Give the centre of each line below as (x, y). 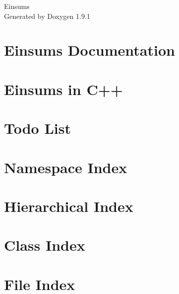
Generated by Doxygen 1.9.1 (47, 16)
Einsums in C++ (63, 89)
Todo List (37, 128)
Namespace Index (66, 167)
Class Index (45, 245)
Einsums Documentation (89, 50)
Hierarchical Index (69, 206)
